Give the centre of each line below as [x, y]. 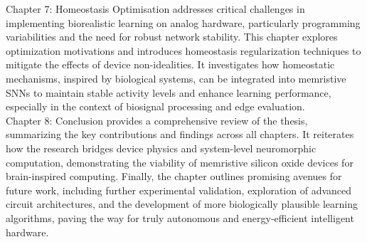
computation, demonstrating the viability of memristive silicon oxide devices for [180, 162]
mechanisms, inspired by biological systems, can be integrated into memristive [176, 78]
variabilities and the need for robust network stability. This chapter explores [172, 37]
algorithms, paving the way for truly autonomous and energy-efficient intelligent [180, 217]
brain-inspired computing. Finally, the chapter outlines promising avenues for [174, 176]
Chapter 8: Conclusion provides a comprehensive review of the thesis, [157, 120]
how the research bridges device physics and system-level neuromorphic [161, 148]
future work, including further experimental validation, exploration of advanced [179, 190]
